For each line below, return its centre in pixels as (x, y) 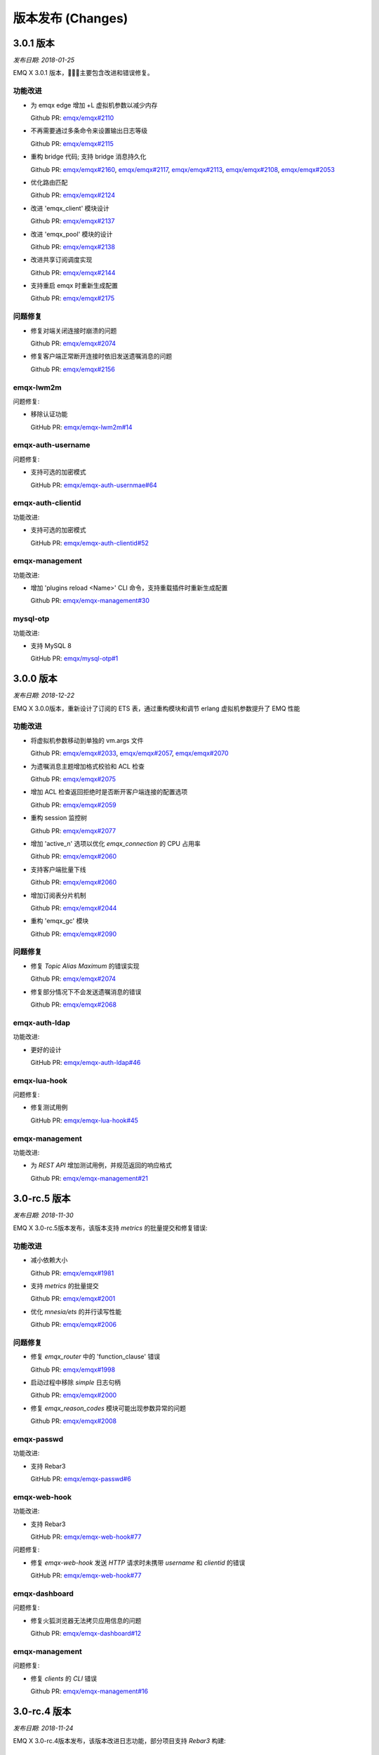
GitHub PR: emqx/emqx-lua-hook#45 (84, 1120)
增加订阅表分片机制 (58, 895)
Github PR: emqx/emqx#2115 (72, 143)
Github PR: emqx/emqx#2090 (74, 934)
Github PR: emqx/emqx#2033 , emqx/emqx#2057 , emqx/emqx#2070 (129, 753)
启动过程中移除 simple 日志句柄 (75, 1382)
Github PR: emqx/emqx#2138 (73, 246)
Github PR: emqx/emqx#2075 (73, 779)
